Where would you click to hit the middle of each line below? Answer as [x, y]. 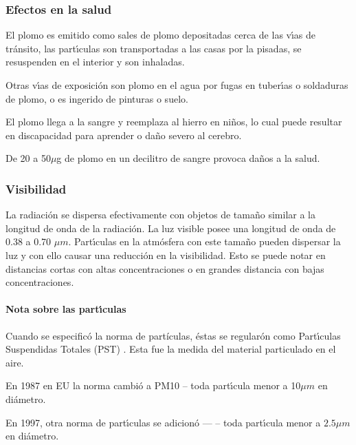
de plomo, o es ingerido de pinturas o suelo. [97, 98]
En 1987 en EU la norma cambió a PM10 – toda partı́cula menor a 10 [153, 385]
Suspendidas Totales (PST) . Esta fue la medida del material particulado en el [171, 349]
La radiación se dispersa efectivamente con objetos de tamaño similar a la [160, 215]
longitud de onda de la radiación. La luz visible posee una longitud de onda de [171, 228]
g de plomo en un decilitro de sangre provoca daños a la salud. [188, 158]
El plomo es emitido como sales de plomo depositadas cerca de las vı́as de [161, 35]
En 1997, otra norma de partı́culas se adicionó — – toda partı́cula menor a [163, 422]
